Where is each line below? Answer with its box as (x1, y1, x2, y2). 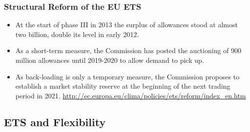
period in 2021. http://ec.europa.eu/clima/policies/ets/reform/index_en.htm (15, 90, 246, 100)
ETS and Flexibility (4, 114, 106, 129)
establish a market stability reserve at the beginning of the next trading (15, 81, 230, 91)
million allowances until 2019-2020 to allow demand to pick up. (15, 55, 204, 65)
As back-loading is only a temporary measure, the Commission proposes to (15, 71, 240, 81)
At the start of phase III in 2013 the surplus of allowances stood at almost (15, 19, 238, 30)
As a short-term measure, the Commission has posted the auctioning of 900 (15, 45, 242, 56)
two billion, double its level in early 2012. (15, 29, 139, 39)
